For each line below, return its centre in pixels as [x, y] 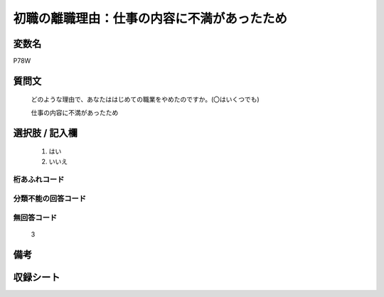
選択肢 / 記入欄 [46, 133]
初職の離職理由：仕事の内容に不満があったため [150, 18]
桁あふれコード [39, 180]
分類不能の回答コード [50, 198]
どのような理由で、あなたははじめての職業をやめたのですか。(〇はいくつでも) [145, 99]
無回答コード [35, 217]
